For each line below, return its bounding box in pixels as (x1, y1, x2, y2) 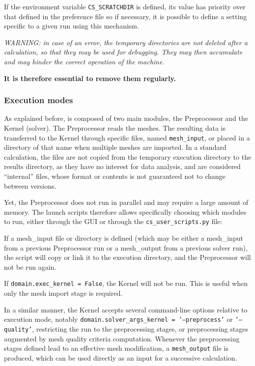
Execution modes (4, 94, 73, 106)
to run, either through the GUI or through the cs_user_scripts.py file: (4, 216, 223, 226)
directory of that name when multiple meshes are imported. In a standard (4, 142, 227, 152)
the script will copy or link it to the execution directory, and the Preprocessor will (4, 252, 251, 262)
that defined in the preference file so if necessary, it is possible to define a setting (4, 11, 247, 21)
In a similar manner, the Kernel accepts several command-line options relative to (4, 304, 248, 314)
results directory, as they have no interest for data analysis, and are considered (4, 161, 241, 171)
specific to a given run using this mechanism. (4, 21, 139, 31)
